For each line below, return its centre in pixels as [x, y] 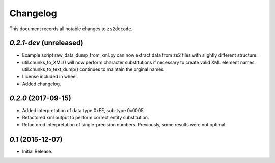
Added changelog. [42, 84]
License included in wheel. [50, 76]
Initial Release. [37, 151]
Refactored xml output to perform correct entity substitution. [86, 118]
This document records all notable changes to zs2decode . [71, 29]
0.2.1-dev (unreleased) [46, 43]
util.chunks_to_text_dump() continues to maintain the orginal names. [93, 69]
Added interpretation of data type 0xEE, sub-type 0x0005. [84, 110]
